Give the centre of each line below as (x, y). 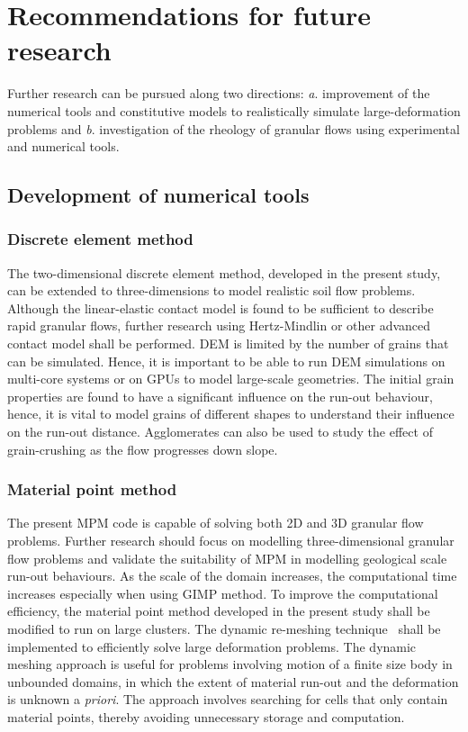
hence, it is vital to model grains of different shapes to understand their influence (231, 414)
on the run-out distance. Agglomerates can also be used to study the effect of (220, 432)
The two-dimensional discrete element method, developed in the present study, (224, 272)
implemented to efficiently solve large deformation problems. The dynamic (212, 646)
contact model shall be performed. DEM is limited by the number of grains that (228, 343)
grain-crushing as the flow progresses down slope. (143, 449)
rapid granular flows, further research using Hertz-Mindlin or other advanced (219, 325)
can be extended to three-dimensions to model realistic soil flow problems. (211, 290)
